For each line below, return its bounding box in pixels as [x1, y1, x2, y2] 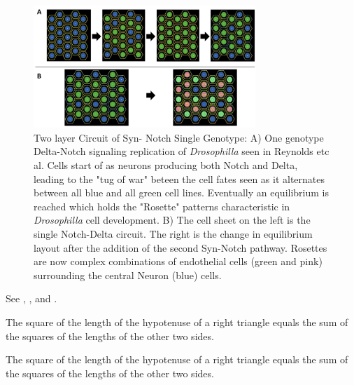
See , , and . [6, 291, 57, 306]
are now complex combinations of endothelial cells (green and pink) [34, 254, 323, 269]
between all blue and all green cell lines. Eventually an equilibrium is [34, 185, 330, 200]
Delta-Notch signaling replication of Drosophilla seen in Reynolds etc [34, 144, 330, 158]
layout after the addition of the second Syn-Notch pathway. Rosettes [34, 240, 327, 255]
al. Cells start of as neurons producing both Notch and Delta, [34, 158, 298, 173]
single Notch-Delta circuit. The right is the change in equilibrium [34, 226, 313, 241]
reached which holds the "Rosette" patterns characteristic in [34, 198, 290, 213]
